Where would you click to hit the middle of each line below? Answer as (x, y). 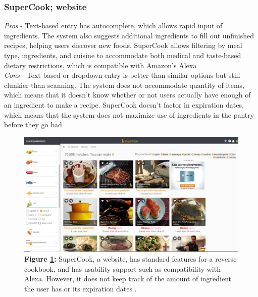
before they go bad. (34, 125)
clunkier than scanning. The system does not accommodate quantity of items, (124, 85)
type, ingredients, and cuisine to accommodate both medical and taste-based (123, 55)
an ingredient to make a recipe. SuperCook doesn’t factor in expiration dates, (124, 104)
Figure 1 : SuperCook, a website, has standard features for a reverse (131, 259)
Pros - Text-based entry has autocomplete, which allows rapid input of (113, 26)
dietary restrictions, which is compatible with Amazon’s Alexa (100, 65)
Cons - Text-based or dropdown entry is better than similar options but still (122, 75)
